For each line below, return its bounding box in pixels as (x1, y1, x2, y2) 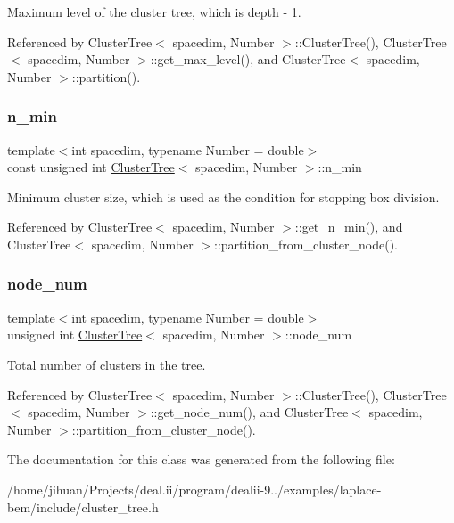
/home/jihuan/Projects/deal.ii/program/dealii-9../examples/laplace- (7, 479, 382, 498)
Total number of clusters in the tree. (7, 355, 206, 373)
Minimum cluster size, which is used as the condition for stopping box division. (7, 187, 440, 206)
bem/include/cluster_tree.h (7, 497, 159, 516)
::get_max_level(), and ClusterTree (150, 50, 346, 69)
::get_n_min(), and (294, 217, 403, 236)
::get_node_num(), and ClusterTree (150, 403, 349, 421)
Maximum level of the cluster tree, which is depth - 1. (7, 3, 301, 20)
